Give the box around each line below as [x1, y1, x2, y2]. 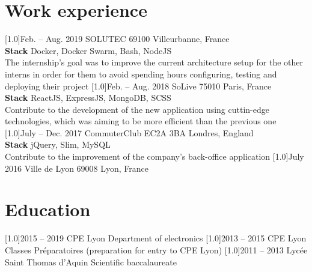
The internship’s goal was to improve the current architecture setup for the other [5, 56, 304, 68]
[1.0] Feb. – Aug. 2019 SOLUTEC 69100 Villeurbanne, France [5, 32, 230, 45]
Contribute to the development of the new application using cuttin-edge [5, 103, 269, 115]
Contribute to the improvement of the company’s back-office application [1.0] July [5, 150, 304, 163]
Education [5, 197, 91, 222]
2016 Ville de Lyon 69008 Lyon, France [5, 162, 149, 174]
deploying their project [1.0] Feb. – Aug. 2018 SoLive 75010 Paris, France [5, 79, 272, 92]
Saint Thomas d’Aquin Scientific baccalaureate [5, 255, 177, 268]
